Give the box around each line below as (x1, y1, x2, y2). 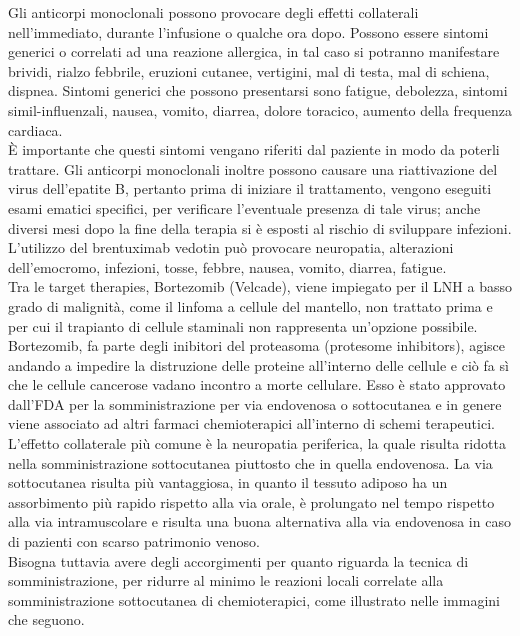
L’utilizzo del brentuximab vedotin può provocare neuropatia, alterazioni (8, 237, 454, 258)
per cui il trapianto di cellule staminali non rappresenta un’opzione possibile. (8, 315, 478, 336)
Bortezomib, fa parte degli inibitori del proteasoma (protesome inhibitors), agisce (8, 335, 505, 356)
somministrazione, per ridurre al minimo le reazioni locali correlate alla (8, 570, 444, 591)
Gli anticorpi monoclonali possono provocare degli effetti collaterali (8, 2, 419, 22)
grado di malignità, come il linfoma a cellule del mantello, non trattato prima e (8, 295, 493, 316)
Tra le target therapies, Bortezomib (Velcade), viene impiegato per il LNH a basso (8, 276, 512, 297)
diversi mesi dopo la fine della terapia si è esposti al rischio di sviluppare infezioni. (8, 217, 512, 238)
